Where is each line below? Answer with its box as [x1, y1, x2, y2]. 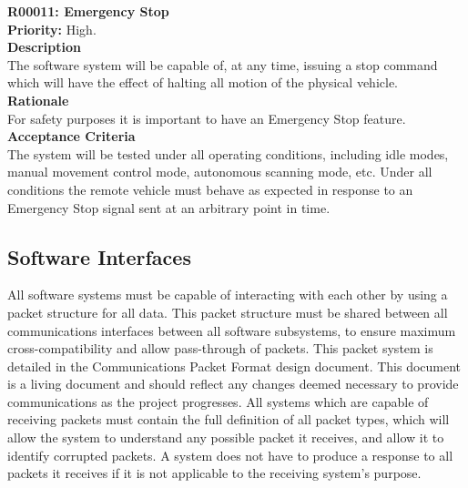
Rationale [7, 90, 69, 109]
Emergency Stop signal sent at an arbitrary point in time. [7, 198, 331, 217]
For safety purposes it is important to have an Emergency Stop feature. [7, 108, 406, 127]
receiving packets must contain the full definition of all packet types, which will [7, 410, 450, 429]
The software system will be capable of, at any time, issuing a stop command [7, 55, 438, 74]
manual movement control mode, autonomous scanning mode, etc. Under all [7, 162, 432, 181]
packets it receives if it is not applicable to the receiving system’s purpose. [7, 463, 422, 483]
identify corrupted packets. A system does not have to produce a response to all [7, 445, 453, 464]
